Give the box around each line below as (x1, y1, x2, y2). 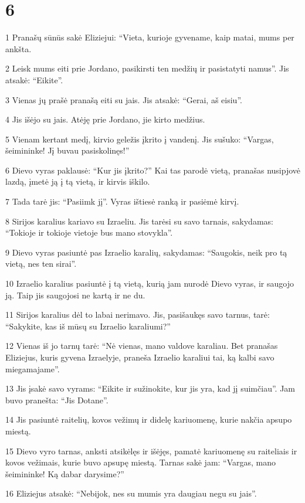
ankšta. (5, 42, 32, 55)
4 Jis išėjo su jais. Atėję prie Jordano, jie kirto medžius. (5, 113, 205, 125)
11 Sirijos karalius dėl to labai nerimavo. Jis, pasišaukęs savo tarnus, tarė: (5, 308, 270, 321)
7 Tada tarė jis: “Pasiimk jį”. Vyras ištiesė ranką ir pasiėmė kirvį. (5, 195, 239, 208)
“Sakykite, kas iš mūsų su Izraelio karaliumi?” (5, 320, 171, 332)
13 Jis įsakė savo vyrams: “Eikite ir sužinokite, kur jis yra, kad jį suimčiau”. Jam (5, 382, 295, 395)
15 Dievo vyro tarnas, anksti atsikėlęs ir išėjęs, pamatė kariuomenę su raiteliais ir (5, 444, 297, 457)
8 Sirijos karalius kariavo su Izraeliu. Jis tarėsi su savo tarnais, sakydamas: (5, 215, 273, 227)
